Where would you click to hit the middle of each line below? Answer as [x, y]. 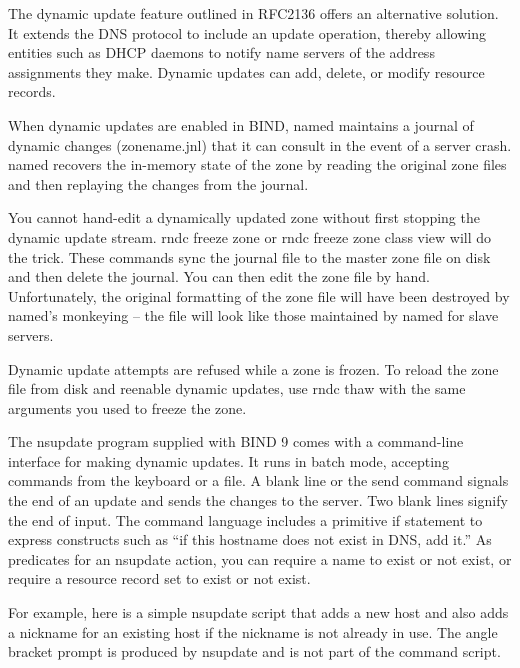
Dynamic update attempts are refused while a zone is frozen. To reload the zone [253, 368]
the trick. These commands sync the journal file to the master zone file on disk [249, 256]
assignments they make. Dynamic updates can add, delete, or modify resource [246, 71]
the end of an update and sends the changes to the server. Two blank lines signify [258, 500]
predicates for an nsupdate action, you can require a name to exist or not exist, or [260, 558]
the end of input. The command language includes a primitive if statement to [245, 519]
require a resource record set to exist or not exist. [159, 578]
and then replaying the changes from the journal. [158, 183]
